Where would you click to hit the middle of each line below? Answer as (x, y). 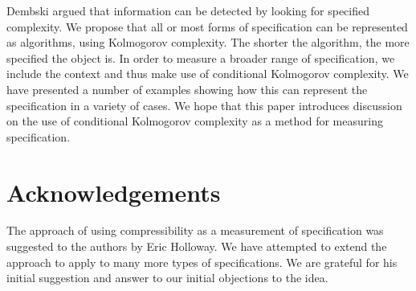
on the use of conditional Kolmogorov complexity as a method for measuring (195, 121)
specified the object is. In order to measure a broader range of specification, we (201, 57)
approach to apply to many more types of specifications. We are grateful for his (202, 262)
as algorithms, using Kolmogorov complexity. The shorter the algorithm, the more (208, 42)
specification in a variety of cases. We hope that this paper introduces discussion (204, 105)
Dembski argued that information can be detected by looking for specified (188, 10)
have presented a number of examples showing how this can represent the (187, 89)
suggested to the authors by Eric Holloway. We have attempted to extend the (197, 246)
